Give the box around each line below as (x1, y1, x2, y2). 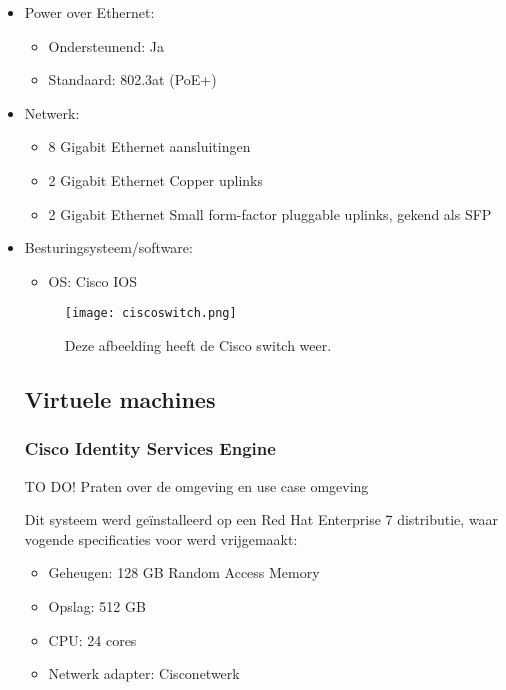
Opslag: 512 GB (48, 595, 146, 616)
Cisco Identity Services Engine (24, 436, 276, 461)
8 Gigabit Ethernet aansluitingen (48, 136, 251, 157)
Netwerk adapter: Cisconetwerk (48, 663, 240, 684)
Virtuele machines (24, 383, 216, 414)
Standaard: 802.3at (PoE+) (48, 69, 217, 90)
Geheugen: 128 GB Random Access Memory (48, 562, 320, 583)
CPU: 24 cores (48, 629, 137, 650)
